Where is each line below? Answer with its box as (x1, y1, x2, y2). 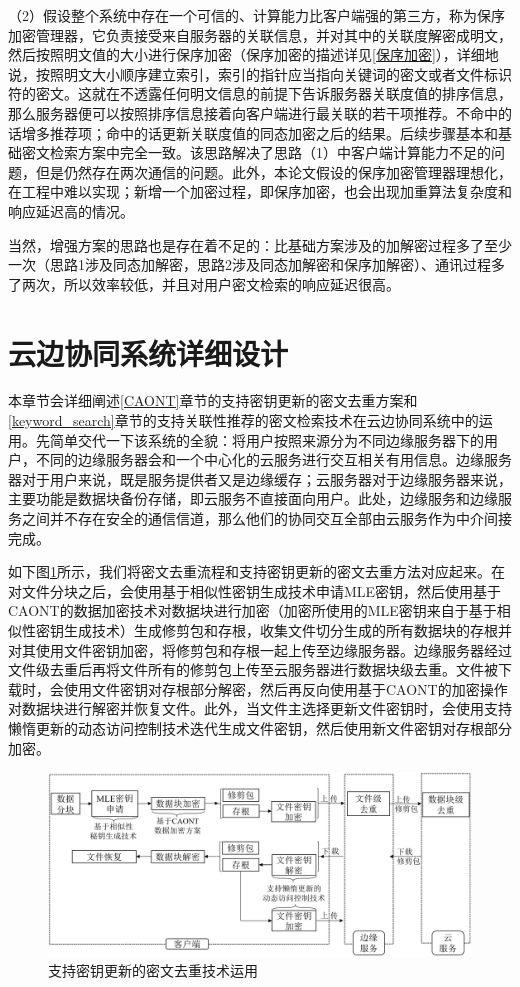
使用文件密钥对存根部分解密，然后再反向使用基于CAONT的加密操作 (63, 678, 508, 699)
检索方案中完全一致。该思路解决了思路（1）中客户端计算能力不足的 (49, 142, 491, 163)
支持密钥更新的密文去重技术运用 (48, 960, 258, 981)
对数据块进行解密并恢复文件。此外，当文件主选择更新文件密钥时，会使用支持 (8, 698, 512, 719)
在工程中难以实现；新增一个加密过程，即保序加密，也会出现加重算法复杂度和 (8, 181, 512, 202)
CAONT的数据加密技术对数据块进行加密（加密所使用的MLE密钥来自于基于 (8, 600, 497, 621)
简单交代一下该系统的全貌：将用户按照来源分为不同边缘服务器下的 (49, 429, 484, 450)
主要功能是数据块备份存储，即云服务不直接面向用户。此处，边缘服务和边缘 (8, 488, 498, 509)
